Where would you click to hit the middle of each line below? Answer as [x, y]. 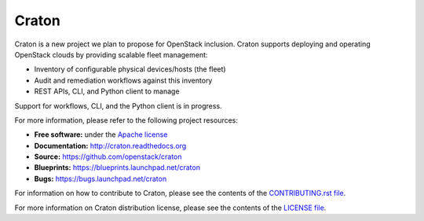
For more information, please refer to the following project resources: [126, 120]
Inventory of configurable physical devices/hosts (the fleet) [130, 69]
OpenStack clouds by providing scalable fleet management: [111, 54]
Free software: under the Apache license [101, 134]
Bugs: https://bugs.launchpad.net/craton [101, 179]
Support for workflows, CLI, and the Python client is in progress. [119, 105]
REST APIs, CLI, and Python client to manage [107, 91]
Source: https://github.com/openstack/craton [108, 157]
